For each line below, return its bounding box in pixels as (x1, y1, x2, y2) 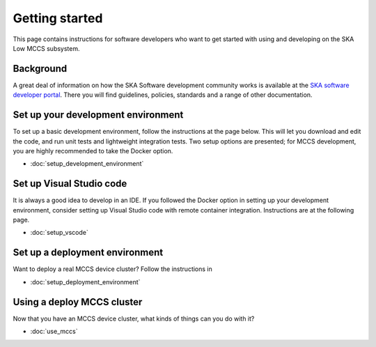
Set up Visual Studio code (13, 178, 127, 190)
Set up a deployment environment (13, 247, 164, 259)
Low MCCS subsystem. (13, 44, 80, 52)
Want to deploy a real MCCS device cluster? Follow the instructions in (13, 265, 212, 273)
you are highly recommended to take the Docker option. (13, 146, 173, 155)
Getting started (13, 10, 103, 26)
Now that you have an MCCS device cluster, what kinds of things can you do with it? (13, 314, 255, 323)
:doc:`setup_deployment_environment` (30, 277, 141, 286)
